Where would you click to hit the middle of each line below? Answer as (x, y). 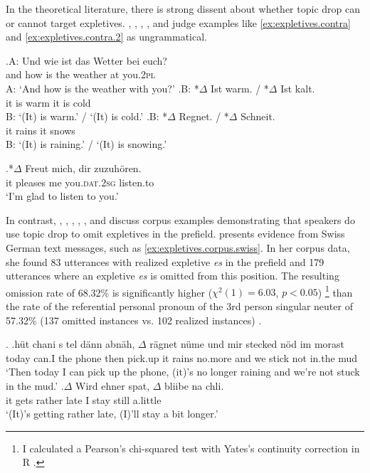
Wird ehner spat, (113, 385)
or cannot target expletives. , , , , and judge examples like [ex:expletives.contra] (178, 22)
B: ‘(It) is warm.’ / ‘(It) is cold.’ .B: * (87, 116)
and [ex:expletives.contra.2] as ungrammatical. (106, 37)
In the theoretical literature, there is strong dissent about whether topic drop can (183, 9)
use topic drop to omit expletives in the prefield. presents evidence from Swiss (175, 234)
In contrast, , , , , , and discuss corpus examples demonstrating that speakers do (180, 219)
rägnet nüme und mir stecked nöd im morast (247, 344)
